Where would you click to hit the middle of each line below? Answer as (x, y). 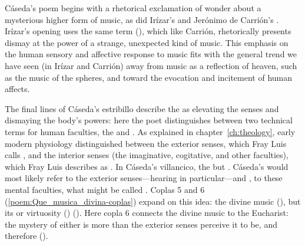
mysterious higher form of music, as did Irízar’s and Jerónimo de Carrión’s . (142, 19)
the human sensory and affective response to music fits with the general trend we (151, 54)
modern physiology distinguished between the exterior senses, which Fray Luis (146, 143)
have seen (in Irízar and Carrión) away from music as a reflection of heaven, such (151, 65)
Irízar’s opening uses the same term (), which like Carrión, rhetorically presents (148, 31)
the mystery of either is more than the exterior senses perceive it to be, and (141, 224)
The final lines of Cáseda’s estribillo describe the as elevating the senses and (142, 108)
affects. (17, 89)
